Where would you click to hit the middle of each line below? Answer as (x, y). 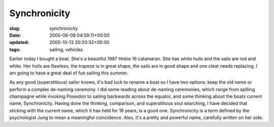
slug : (15, 28)
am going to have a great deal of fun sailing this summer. (69, 73)
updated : (19, 43)
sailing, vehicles (66, 49)
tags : (15, 49)
